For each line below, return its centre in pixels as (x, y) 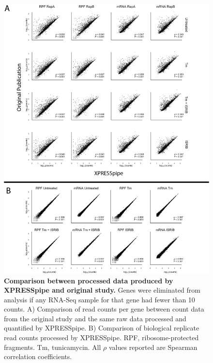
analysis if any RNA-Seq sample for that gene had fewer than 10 (99, 299)
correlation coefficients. (38, 356)
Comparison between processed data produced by (89, 280)
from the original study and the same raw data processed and (95, 318)
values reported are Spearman (153, 347)
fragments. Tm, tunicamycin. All (53, 347)
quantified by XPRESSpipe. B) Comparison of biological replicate (102, 328)
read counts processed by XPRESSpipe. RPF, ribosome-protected (101, 338)
